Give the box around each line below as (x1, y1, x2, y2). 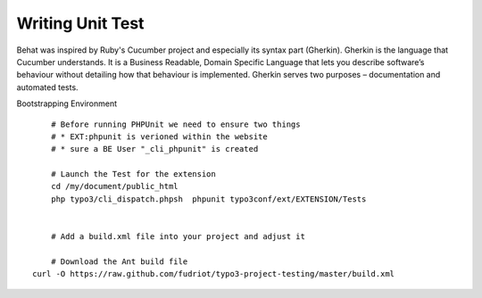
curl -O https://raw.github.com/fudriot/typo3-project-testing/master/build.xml (32, 269, 395, 279)
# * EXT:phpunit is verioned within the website (50, 131, 268, 142)
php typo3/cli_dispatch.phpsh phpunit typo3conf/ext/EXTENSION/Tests (50, 194, 367, 204)
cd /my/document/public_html (50, 181, 179, 192)
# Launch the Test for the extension (50, 170, 216, 179)
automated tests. (16, 81, 79, 93)
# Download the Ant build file (50, 256, 188, 267)
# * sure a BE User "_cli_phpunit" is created (50, 144, 259, 154)
